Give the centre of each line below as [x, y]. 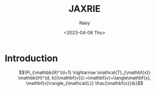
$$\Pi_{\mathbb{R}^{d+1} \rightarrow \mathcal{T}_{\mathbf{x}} [85, 72]
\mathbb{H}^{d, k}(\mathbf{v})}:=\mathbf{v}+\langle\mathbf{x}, [85, 78]
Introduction [31, 58]
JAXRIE [85, 9]
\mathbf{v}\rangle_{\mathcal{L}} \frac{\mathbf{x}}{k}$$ [85, 83]
